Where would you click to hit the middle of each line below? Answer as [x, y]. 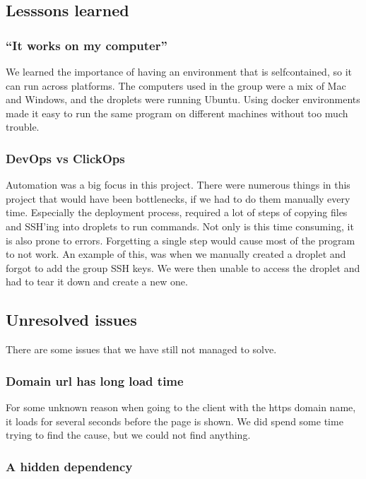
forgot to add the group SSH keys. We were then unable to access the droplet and [183, 267]
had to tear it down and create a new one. [97, 282]
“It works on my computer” [87, 45]
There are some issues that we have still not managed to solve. [141, 349]
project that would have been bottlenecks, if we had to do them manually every [178, 198]
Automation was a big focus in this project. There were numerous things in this [178, 185]
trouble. [23, 127]
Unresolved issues [71, 320]
